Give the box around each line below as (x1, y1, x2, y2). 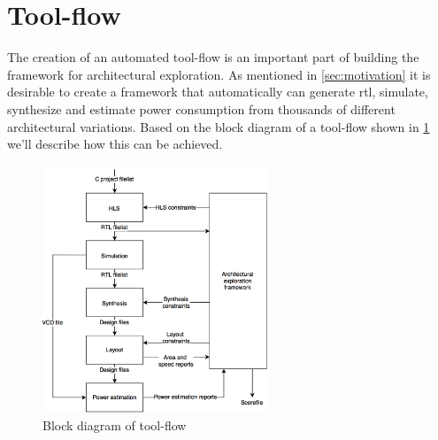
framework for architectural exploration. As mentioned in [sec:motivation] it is (7, 65, 431, 83)
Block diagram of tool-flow (42, 415, 187, 434)
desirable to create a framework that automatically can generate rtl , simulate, (7, 82, 428, 101)
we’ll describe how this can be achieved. (7, 135, 223, 153)
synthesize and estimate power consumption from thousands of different (7, 99, 396, 118)
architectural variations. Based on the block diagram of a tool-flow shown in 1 (7, 117, 430, 135)
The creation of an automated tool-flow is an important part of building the (7, 48, 419, 66)
